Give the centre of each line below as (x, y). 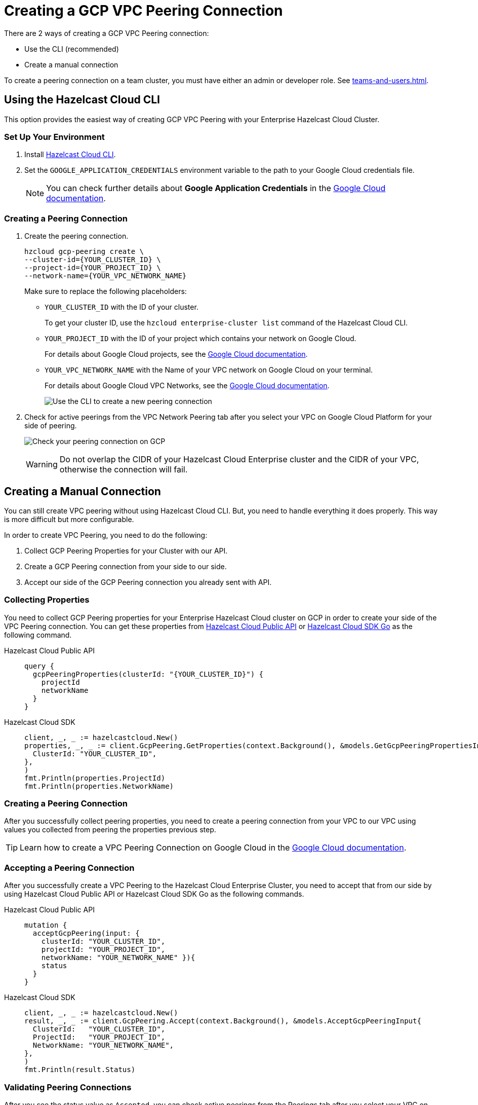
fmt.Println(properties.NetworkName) (99, 786)
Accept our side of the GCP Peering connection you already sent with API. (148, 582)
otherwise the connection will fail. (124, 470)
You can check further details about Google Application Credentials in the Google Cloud (216, 188)
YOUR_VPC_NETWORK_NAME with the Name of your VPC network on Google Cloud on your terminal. (209, 370)
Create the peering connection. (76, 236)
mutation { (46, 925)
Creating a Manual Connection (83, 491)
